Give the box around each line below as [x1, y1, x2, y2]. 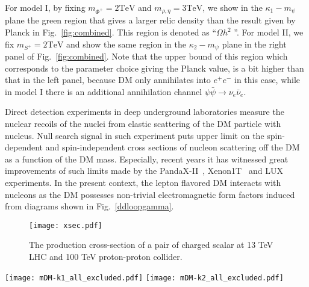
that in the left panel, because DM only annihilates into [5, 73, 211, 86]
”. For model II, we [234, 26, 304, 39]
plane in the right [222, 37, 287, 50]
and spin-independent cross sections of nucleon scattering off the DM [45, 141, 300, 153]
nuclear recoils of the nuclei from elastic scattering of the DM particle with [5, 117, 281, 130]
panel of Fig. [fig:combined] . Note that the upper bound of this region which [5, 50, 288, 63]
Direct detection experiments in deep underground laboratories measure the [5, 105, 284, 118]
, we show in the [202, 1, 263, 13]
